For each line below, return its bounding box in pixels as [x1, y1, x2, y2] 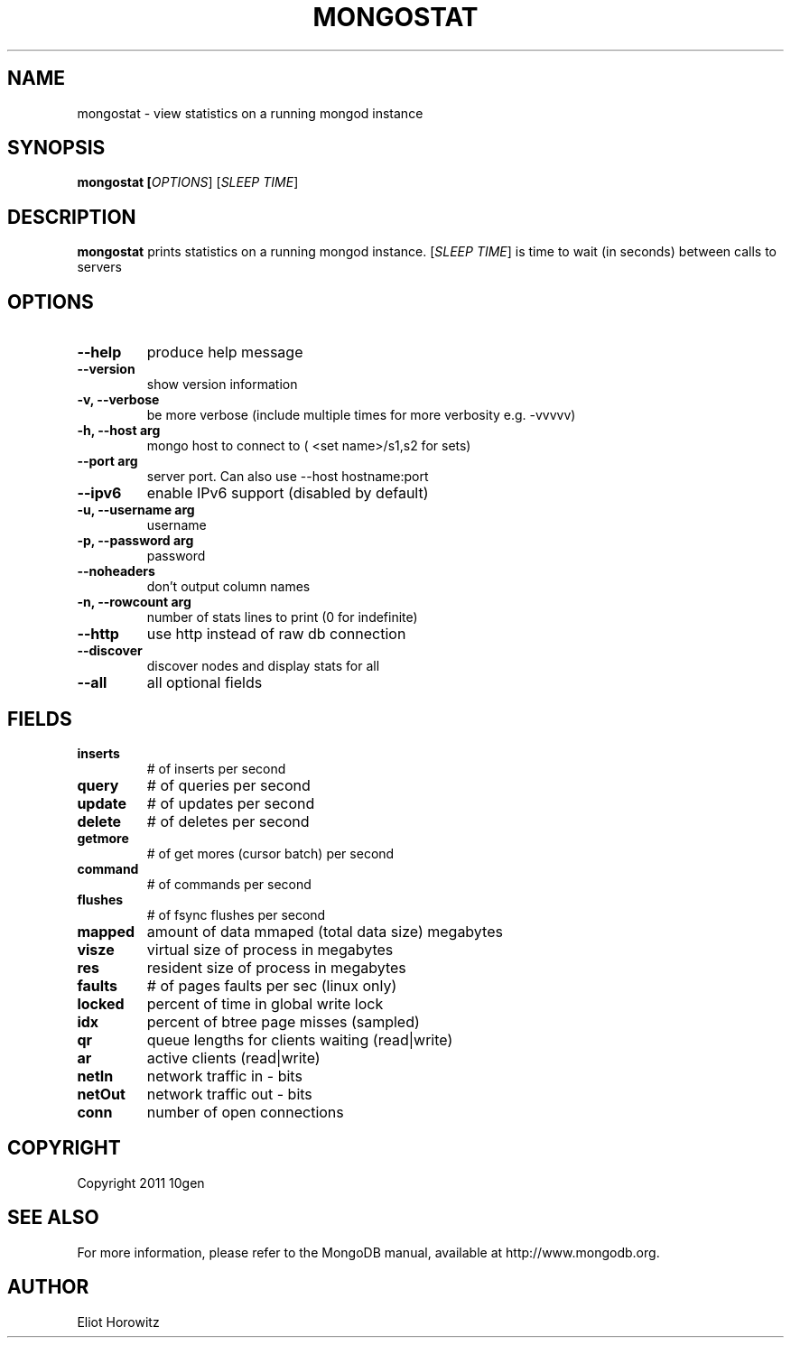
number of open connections [146, 1102, 344, 1121]
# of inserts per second [146, 760, 286, 776]
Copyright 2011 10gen [77, 1174, 205, 1191]
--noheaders [77, 563, 155, 580]
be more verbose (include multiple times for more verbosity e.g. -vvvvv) [146, 407, 576, 423]
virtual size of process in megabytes [146, 940, 394, 959]
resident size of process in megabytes [146, 958, 406, 977]
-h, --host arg [77, 422, 161, 439]
